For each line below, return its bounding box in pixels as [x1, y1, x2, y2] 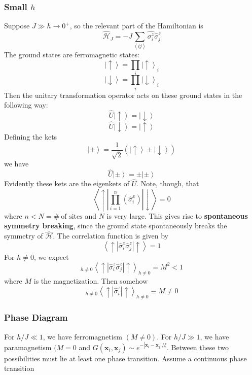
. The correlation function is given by [53, 230, 168, 241]
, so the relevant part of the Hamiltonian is [69, 20, 203, 31]
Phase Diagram [4, 311, 68, 324]
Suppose [4, 20, 30, 31]
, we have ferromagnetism [43, 331, 122, 342]
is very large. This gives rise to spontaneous [106, 210, 248, 221]
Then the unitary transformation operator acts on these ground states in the [4, 89, 242, 100]
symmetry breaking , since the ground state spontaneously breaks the [4, 220, 227, 231]
